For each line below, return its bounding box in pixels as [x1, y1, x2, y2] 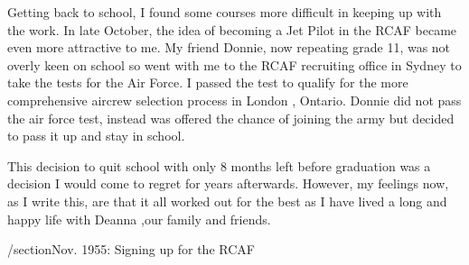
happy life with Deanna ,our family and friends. [7, 209, 271, 228]
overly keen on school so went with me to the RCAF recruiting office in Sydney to [7, 55, 462, 74]
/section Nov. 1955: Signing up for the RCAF [7, 240, 255, 259]
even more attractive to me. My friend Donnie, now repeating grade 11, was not [7, 38, 451, 57]
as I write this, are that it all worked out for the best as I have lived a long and [7, 191, 447, 210]
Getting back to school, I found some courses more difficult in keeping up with [7, 3, 442, 21]
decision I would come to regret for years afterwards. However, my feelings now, [7, 174, 449, 193]
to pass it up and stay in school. [7, 126, 185, 145]
